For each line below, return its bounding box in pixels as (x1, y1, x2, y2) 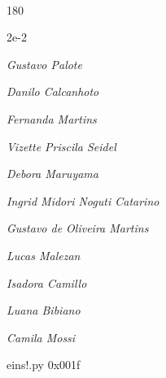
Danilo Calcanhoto (7, 83, 99, 100)
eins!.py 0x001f (7, 356, 81, 373)
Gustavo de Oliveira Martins (7, 219, 149, 237)
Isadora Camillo (7, 274, 87, 291)
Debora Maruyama (7, 165, 98, 182)
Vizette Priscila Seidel (7, 137, 116, 154)
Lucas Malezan (7, 246, 81, 263)
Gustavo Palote (7, 55, 82, 72)
